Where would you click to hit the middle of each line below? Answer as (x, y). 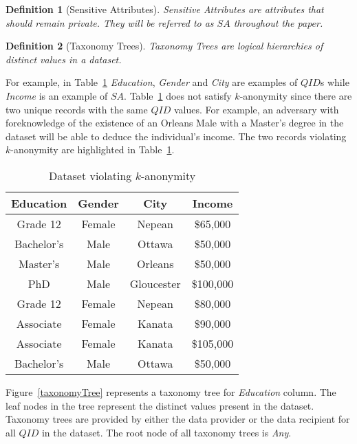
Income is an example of (57, 95)
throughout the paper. (278, 22)
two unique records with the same (77, 109)
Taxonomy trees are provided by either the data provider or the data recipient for (178, 419)
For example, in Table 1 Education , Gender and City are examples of (152, 82)
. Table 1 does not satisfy (178, 95)
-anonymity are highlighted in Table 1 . (93, 149)
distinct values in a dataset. (64, 59)
